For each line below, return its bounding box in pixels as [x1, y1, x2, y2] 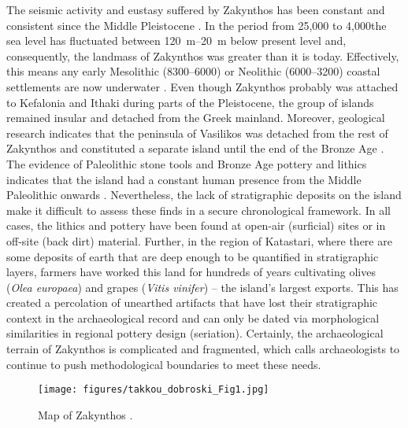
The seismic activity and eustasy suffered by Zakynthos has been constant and [6, 2, 385, 17]
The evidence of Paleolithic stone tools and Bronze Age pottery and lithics [6, 155, 367, 172]
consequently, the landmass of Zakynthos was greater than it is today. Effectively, [6, 47, 399, 64]
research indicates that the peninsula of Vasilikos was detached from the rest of [6, 124, 388, 141]
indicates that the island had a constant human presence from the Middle [6, 171, 362, 187]
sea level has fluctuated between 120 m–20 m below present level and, [6, 32, 347, 49]
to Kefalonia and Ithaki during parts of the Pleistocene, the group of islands [6, 94, 374, 110]
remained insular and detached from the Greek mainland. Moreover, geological [6, 109, 385, 126]
